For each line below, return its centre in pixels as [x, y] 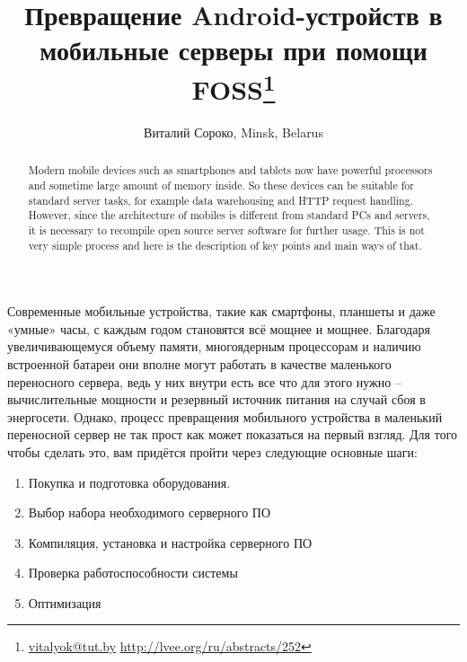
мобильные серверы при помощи [233, 50]
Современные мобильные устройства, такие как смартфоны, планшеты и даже [221, 311]
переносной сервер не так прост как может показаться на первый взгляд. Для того [233, 434]
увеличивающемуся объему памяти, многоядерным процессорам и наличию [214, 346]
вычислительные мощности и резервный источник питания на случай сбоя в [216, 399]
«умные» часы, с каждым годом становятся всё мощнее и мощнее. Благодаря [219, 328]
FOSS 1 [233, 87]
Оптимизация [65, 602]
